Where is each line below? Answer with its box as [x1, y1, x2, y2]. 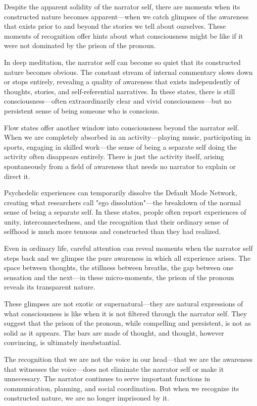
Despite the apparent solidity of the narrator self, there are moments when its [4, 1, 240, 11]
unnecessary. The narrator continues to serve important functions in [4, 373, 210, 384]
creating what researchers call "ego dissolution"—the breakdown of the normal [4, 197, 241, 207]
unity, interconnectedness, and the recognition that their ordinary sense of [4, 216, 229, 227]
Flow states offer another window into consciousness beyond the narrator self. [4, 122, 239, 132]
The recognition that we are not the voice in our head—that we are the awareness [4, 354, 253, 364]
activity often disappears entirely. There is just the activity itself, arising [4, 151, 224, 162]
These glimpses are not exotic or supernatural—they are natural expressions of [4, 298, 243, 309]
